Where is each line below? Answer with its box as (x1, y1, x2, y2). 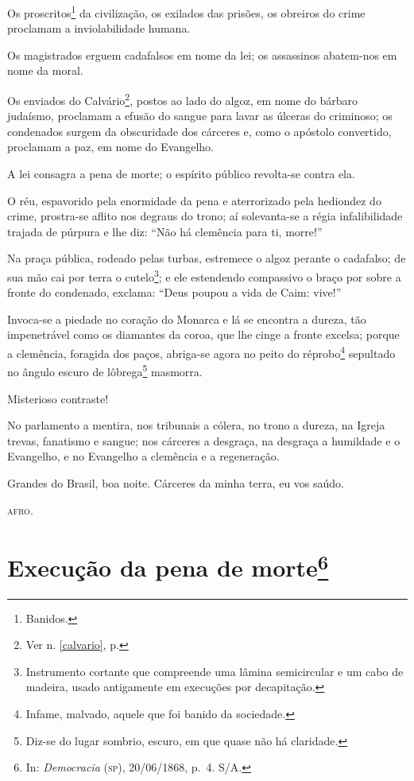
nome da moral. (7, 62, 83, 79)
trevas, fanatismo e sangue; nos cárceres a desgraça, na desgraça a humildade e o (7, 432, 400, 449)
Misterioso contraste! (7, 390, 109, 406)
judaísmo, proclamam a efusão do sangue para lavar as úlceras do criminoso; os (7, 107, 393, 124)
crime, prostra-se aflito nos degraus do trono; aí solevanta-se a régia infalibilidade (7, 208, 403, 224)
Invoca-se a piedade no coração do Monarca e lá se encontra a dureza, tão (7, 310, 366, 327)
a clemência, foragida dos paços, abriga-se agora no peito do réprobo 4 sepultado (7, 343, 396, 361)
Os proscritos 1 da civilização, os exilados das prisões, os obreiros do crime (7, 2, 366, 21)
